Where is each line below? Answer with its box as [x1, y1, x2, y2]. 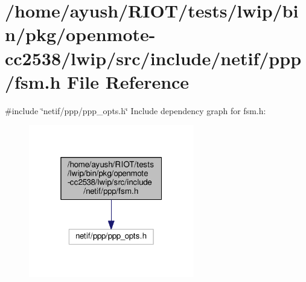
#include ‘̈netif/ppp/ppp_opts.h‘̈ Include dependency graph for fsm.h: [5, 104, 266, 117]
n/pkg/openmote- [5, 22, 156, 46]
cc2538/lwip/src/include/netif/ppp [5, 45, 302, 70]
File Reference [67, 69, 190, 94]
